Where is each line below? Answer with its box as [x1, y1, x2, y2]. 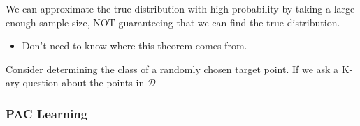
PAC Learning [6, 104, 88, 122]
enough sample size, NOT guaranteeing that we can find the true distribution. [6, 15, 340, 29]
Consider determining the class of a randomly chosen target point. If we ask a [6, 61, 339, 76]
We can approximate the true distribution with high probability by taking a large [6, 1, 355, 15]
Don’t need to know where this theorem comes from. [22, 38, 247, 53]
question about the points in [22, 75, 145, 90]
